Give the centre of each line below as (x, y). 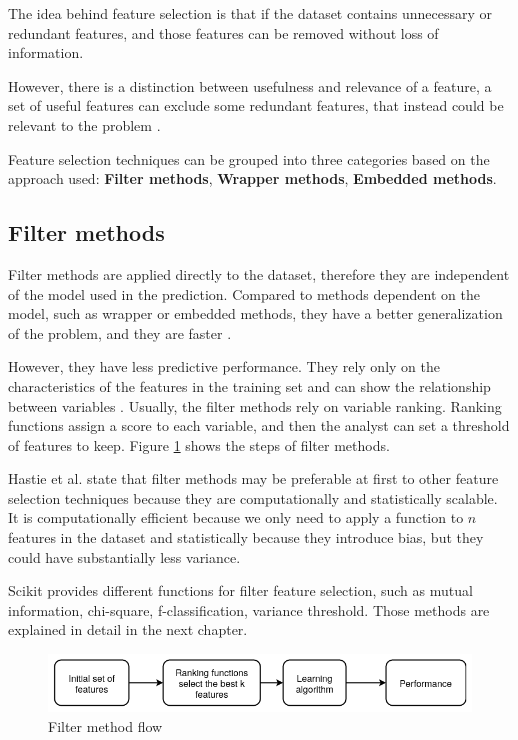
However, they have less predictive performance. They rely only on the (224, 366)
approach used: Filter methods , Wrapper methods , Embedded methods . (252, 178)
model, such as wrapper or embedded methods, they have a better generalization (255, 313)
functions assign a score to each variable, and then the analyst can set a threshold (259, 425)
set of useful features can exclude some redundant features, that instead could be (256, 105)
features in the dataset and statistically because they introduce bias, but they (246, 537)
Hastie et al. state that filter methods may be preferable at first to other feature (253, 478)
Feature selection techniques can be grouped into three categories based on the (249, 158)
